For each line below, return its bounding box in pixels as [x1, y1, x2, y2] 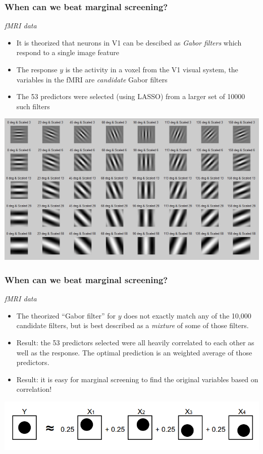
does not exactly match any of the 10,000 [124, 310, 251, 321]
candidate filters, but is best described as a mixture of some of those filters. [16, 320, 249, 331]
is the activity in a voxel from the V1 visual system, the [65, 64, 238, 74]
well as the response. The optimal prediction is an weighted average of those [16, 347, 252, 357]
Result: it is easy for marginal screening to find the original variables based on [16, 374, 258, 384]
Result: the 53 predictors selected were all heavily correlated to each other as [16, 337, 254, 348]
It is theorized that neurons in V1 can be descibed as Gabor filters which [16, 37, 242, 48]
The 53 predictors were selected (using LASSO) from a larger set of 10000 [16, 91, 245, 102]
